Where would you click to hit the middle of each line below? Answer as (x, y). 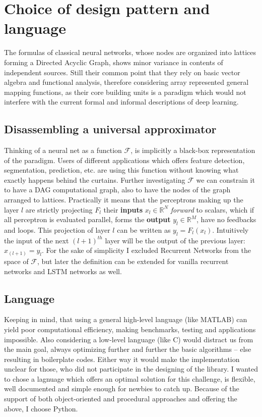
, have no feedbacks (226, 219)
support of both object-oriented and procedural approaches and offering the (121, 399)
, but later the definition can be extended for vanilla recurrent (133, 261)
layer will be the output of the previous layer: (175, 240)
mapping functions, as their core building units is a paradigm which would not (125, 92)
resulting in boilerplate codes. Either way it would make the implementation (122, 359)
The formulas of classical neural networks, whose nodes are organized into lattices (130, 52)
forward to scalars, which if (212, 209)
